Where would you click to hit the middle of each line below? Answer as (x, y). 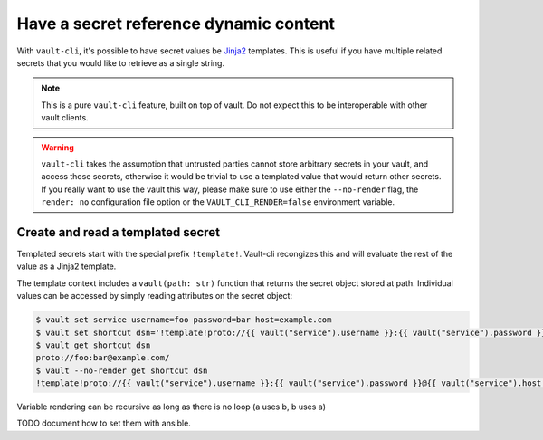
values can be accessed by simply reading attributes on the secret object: (155, 296)
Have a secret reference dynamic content (176, 24)
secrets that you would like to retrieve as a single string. (121, 62)
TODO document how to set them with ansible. (104, 423)
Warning (57, 147)
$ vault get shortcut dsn (93, 345)
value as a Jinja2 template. (67, 266)
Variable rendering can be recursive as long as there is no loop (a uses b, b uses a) (171, 407)
